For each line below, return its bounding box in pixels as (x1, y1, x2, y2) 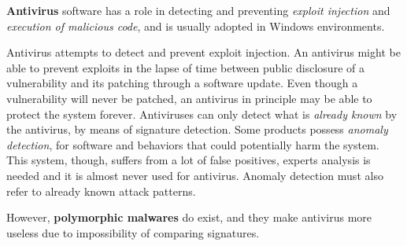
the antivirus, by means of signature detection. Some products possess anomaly (6, 121, 388, 138)
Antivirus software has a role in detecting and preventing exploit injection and (6, 2, 390, 18)
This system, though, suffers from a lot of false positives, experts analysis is (6, 152, 371, 168)
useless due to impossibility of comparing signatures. (6, 224, 260, 240)
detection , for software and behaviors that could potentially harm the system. (6, 136, 379, 152)
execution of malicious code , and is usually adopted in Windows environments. (6, 17, 385, 34)
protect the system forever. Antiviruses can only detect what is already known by (6, 105, 398, 122)
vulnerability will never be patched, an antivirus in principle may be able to (6, 90, 372, 106)
